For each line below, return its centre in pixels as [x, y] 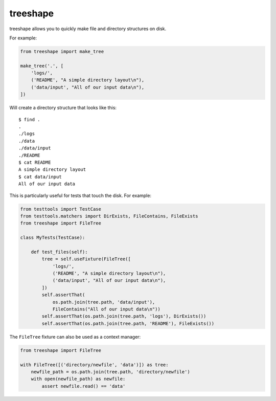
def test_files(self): [59, 252]
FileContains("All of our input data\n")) [106, 309]
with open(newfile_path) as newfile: [78, 379]
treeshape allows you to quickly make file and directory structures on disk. [88, 29]
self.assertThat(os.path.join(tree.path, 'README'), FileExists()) [128, 323]
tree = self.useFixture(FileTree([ [86, 259]
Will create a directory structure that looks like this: [63, 108]
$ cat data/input [40, 177]
